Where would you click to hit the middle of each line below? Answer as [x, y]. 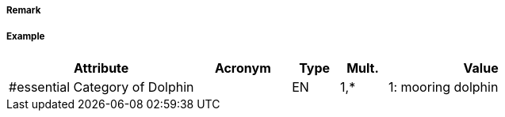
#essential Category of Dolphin [101, 87]
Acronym [243, 68]
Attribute [101, 68]
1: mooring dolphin [443, 87]
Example [26, 37]
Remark [24, 10]
